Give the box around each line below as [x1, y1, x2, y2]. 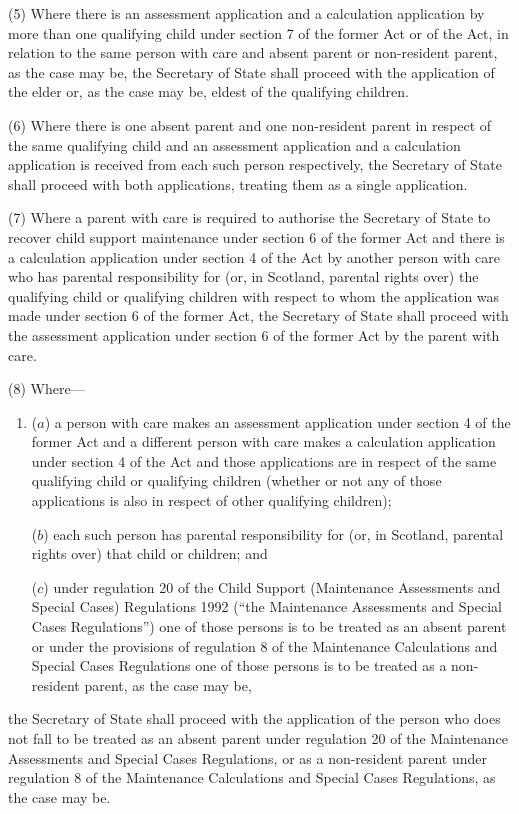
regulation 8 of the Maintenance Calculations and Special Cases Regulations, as [8, 767, 496, 788]
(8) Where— [8, 378, 85, 399]
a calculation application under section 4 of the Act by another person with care [8, 246, 500, 267]
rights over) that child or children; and [31, 543, 268, 564]
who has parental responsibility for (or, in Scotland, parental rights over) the [8, 266, 479, 287]
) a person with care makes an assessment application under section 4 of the [44, 411, 511, 432]
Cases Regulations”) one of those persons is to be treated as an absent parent [31, 616, 507, 637]
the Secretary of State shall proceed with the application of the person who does [8, 708, 501, 729]
